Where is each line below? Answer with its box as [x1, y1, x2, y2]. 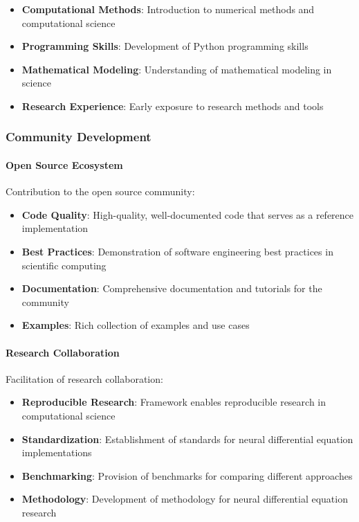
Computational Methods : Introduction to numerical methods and [21, 2, 315, 16]
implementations [21, 445, 92, 460]
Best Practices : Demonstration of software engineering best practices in [21, 244, 333, 258]
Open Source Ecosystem [6, 158, 123, 172]
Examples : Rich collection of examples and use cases [21, 318, 250, 332]
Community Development [6, 128, 151, 145]
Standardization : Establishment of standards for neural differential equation [21, 431, 353, 446]
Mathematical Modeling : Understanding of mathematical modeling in [21, 62, 332, 76]
